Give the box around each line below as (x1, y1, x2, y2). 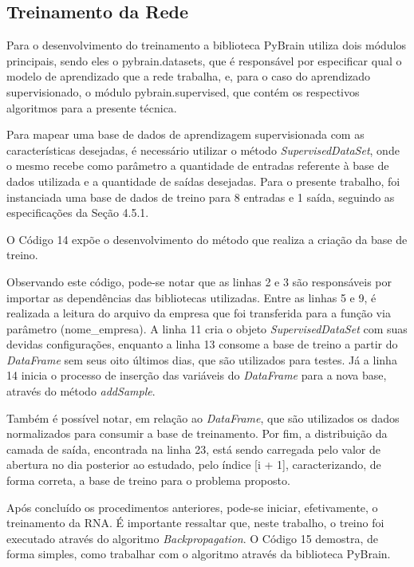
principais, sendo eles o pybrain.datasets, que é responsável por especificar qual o (6, 52, 402, 69)
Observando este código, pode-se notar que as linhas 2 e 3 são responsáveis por (6, 273, 392, 289)
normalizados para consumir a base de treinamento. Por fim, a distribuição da (6, 425, 388, 442)
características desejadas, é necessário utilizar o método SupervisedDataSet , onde (6, 141, 400, 158)
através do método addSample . (6, 383, 156, 400)
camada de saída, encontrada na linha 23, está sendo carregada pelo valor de (6, 440, 380, 457)
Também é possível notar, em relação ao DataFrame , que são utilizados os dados (6, 409, 400, 426)
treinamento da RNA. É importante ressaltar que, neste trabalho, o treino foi (6, 514, 384, 531)
